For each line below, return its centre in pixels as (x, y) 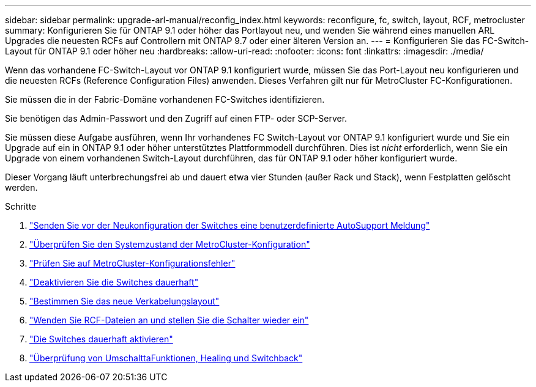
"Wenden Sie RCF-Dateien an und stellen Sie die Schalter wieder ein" (169, 320)
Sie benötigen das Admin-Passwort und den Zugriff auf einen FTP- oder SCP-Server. (176, 118)
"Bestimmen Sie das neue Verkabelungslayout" (125, 301)
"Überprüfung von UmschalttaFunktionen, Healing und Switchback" (166, 358)
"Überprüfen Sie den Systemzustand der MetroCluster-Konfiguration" (170, 244)
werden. (21, 187)
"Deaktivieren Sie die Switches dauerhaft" (114, 282)
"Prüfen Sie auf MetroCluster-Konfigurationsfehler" (132, 263)
